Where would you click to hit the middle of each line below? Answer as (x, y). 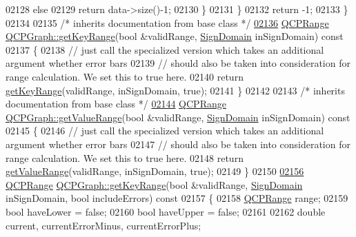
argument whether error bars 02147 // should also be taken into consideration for (178, 144)
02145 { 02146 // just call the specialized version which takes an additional (165, 131)
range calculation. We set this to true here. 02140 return (125, 76)
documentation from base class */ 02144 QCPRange (116, 104)
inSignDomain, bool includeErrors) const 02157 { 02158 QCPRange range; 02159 (177, 198)
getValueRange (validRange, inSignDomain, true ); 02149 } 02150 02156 (155, 171)
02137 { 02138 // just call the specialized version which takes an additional (165, 49)
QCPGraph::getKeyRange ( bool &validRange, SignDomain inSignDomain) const (175, 36)
